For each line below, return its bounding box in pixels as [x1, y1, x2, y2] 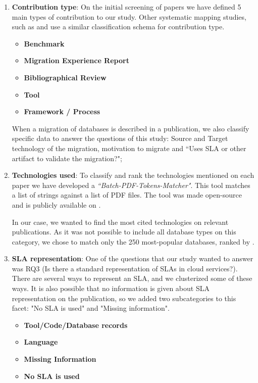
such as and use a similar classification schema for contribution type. [12, 21, 225, 32]
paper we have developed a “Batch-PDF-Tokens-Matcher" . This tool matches [12, 179, 250, 190]
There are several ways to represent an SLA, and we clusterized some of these [12, 273, 252, 283]
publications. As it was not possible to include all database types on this [12, 226, 236, 237]
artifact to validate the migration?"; [12, 153, 122, 163]
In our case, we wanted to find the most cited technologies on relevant [12, 216, 229, 227]
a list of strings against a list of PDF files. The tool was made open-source [12, 189, 242, 200]
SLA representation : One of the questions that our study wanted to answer [12, 253, 253, 264]
